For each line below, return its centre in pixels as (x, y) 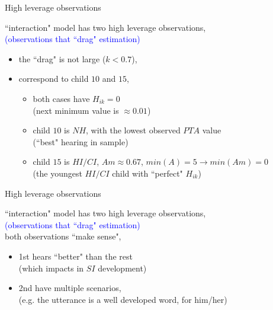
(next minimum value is (76, 110)
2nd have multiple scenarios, (70, 288)
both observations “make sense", (63, 236)
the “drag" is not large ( (62, 58)
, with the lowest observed (133, 130)
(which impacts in (51, 268)
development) (122, 268)
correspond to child (54, 79)
